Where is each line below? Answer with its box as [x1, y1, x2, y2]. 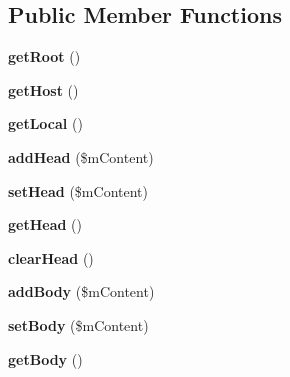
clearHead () [8, 247, 94, 268]
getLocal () [8, 113, 83, 134]
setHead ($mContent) [8, 180, 148, 201]
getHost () [8, 79, 79, 100]
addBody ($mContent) [8, 281, 155, 302]
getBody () [8, 348, 83, 369]
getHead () [8, 214, 82, 235]
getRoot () [8, 46, 81, 67]
